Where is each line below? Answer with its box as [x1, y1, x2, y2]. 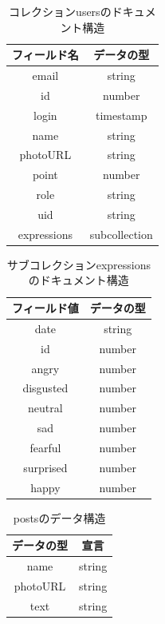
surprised [23, 459, 68, 475]
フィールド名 [12, 46, 79, 63]
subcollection [89, 225, 153, 242]
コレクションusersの [9, 3, 112, 19]
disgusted [22, 380, 69, 396]
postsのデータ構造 [13, 509, 106, 526]
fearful [29, 439, 61, 455]
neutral [28, 399, 63, 416]
